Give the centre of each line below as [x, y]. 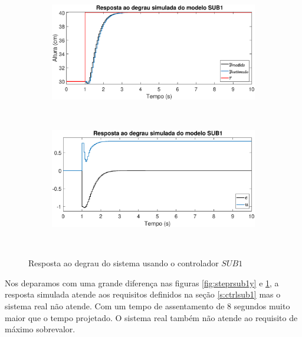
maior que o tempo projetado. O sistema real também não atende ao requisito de [151, 317]
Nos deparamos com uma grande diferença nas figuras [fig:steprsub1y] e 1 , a [142, 283]
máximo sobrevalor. [40, 329]
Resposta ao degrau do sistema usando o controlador [124, 263]
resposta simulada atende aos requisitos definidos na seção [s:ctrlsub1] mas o [143, 294]
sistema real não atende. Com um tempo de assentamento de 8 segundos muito [147, 306]
